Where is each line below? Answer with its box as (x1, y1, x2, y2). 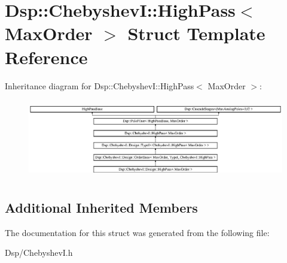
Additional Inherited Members (5, 198, 198, 216)
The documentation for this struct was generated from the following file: (5, 226, 270, 238)
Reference (5, 44, 88, 69)
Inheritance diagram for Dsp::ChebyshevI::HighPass (5, 79, 194, 92)
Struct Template (127, 21, 265, 46)
